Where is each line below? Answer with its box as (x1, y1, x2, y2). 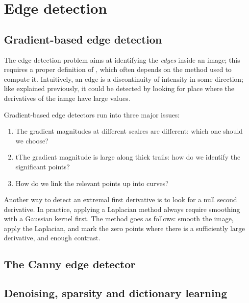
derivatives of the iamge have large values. (4, 93, 130, 103)
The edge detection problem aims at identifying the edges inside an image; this (4, 54, 240, 65)
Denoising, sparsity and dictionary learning (4, 285, 227, 301)
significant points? (15, 161, 70, 171)
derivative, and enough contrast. (4, 233, 100, 243)
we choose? (15, 135, 49, 145)
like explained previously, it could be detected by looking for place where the (4, 83, 234, 93)
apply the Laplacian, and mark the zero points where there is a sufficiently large (4, 223, 245, 233)
